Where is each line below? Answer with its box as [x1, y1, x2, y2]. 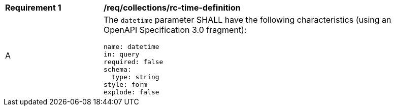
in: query [104, 50, 140, 58]
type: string [111, 73, 159, 81]
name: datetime [104, 43, 159, 50]
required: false [104, 58, 163, 66]
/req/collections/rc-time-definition [104, 3, 241, 13]
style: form [104, 81, 148, 88]
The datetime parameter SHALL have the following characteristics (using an [104, 15, 391, 25]
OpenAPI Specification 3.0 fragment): [104, 25, 247, 35]
